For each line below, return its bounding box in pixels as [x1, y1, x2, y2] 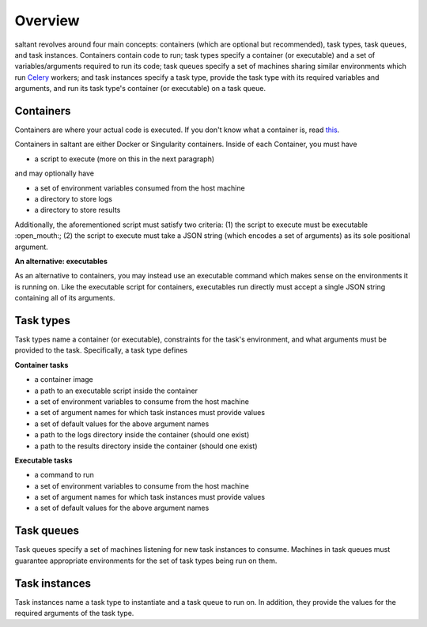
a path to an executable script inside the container [34, 386, 198, 395]
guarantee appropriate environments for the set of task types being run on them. [14, 556, 278, 565]
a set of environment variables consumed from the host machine [34, 183, 245, 193]
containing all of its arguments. [14, 293, 115, 303]
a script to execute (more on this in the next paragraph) [34, 154, 215, 164]
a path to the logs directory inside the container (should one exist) [34, 430, 250, 440]
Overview [14, 12, 80, 29]
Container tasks [14, 360, 69, 369]
